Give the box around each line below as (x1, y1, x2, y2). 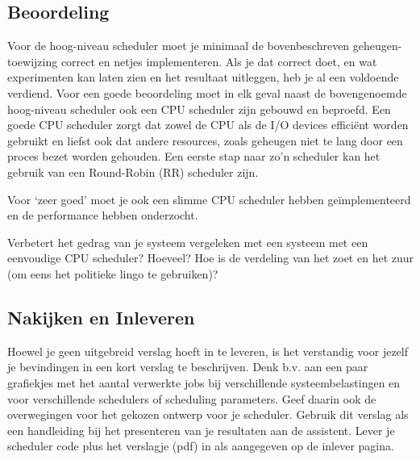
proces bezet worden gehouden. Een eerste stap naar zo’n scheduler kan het (7, 148, 380, 165)
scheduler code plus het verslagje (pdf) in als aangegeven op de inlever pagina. (7, 437, 394, 454)
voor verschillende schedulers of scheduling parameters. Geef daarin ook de (7, 390, 376, 407)
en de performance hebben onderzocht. (7, 207, 198, 224)
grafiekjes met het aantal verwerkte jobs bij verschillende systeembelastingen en (7, 374, 401, 391)
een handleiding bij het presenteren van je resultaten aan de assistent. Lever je (7, 421, 395, 438)
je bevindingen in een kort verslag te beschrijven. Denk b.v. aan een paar (7, 358, 368, 375)
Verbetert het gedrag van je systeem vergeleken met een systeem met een (7, 233, 368, 250)
